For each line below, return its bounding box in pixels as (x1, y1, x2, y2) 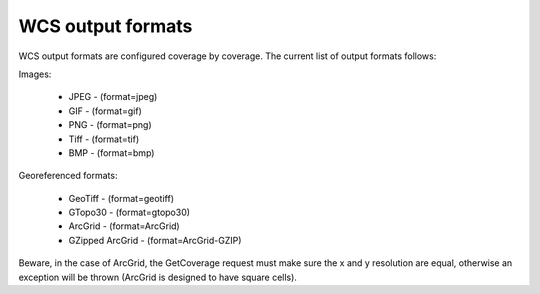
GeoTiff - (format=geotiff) (68, 192, 175, 204)
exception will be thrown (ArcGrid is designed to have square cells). (18, 271, 297, 283)
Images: (18, 68, 52, 80)
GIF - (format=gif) (68, 105, 142, 117)
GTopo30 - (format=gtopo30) (68, 206, 190, 219)
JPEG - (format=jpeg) (68, 91, 158, 103)
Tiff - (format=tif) (68, 133, 140, 145)
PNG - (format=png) (68, 119, 152, 131)
